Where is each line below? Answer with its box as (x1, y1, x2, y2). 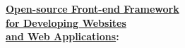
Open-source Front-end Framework (6, 1, 179, 16)
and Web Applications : (6, 29, 119, 44)
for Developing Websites (6, 15, 126, 30)
